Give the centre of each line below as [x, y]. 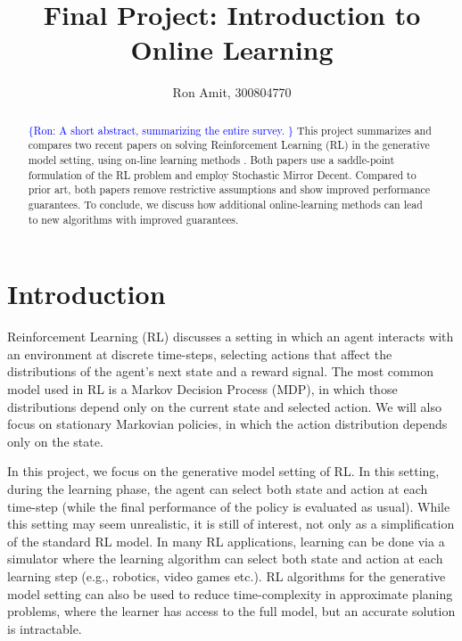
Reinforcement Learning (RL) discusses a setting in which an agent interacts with [231, 337]
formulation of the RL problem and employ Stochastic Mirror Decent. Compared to [222, 174]
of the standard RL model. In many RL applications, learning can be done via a [226, 541]
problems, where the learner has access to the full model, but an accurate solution [231, 611]
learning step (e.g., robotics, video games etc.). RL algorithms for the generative [227, 575]
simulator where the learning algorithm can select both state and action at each [225, 559]
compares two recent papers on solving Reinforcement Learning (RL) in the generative [229, 145]
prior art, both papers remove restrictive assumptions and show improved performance [229, 189]
